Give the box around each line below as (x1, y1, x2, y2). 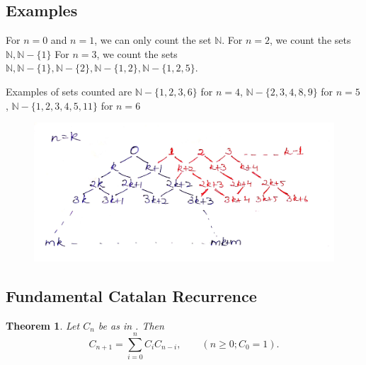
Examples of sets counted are (6, 83, 132, 98)
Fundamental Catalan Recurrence (6, 284, 257, 306)
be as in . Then (98, 318, 164, 332)
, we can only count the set (94, 33, 212, 47)
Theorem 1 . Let (6, 318, 80, 332)
